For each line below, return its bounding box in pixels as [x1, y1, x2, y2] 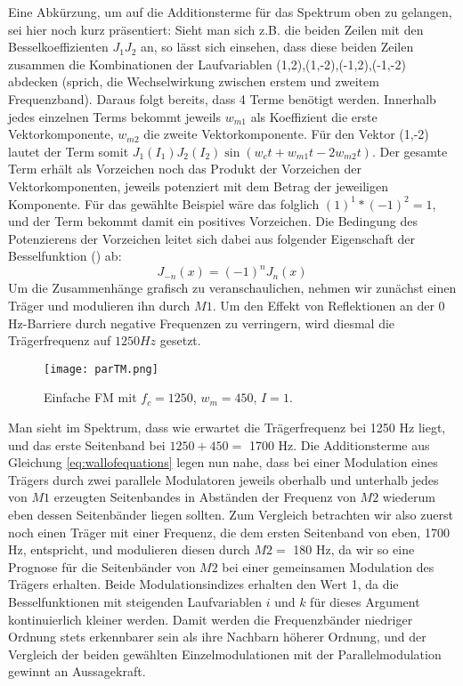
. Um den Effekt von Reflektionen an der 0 [212, 296, 445, 314]
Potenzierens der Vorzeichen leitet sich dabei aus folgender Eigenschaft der [8, 229, 416, 247]
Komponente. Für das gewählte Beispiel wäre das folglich [8, 194, 320, 213]
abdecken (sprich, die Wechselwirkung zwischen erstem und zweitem [8, 72, 379, 91]
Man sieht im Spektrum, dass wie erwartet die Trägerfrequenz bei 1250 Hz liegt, [8, 418, 446, 437]
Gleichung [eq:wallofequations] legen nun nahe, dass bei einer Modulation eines [8, 453, 438, 472]
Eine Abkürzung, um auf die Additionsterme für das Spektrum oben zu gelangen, [8, 3, 452, 20]
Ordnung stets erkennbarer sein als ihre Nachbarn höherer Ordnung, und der [8, 627, 426, 646]
